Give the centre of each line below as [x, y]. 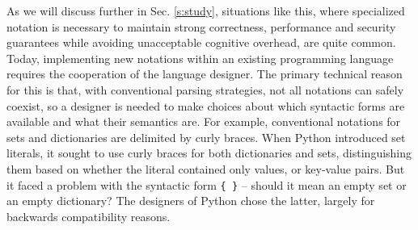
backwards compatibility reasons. [89, 216]
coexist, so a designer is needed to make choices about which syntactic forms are [206, 105]
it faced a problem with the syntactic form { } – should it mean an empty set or [207, 184]
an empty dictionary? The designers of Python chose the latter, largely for [191, 201]
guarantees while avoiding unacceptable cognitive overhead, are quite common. [201, 42]
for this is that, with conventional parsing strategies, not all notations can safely [205, 89]
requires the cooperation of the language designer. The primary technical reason [205, 74]
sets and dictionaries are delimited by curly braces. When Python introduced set [206, 137]
